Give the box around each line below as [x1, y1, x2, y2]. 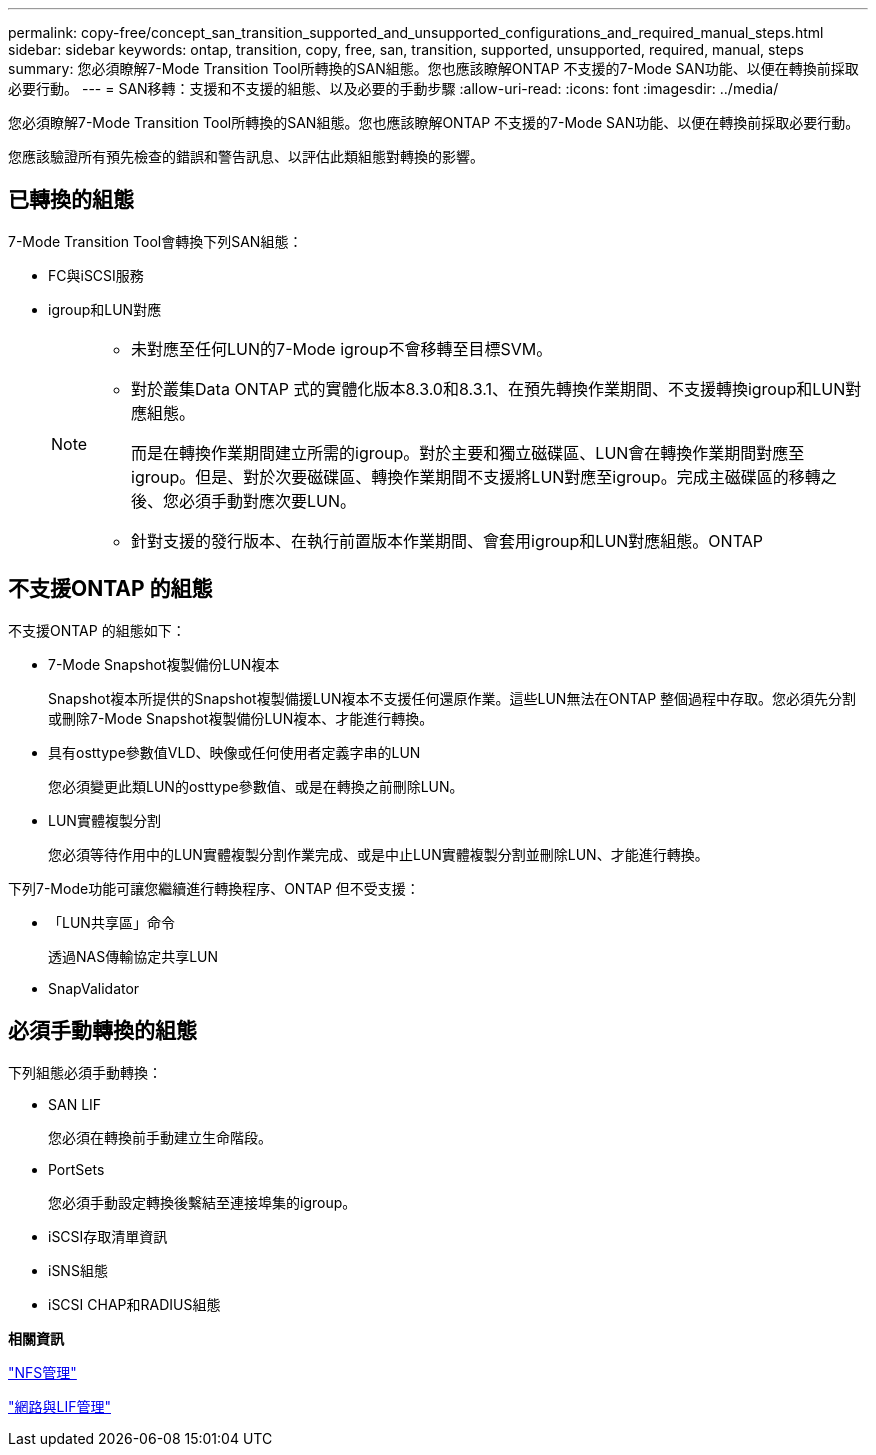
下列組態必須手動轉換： [8, 1063, 162, 1081]
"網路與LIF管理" [8, 1397, 111, 1415]
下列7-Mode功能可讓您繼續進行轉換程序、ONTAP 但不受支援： [8, 879, 420, 897]
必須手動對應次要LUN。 [179, 490, 357, 511]
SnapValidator [48, 979, 140, 997]
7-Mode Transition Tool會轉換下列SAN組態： [8, 232, 303, 250]
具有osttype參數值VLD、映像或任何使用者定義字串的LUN [48, 743, 421, 761]
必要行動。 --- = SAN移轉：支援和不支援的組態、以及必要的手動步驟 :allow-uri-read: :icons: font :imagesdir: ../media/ [8, 80, 779, 97]
